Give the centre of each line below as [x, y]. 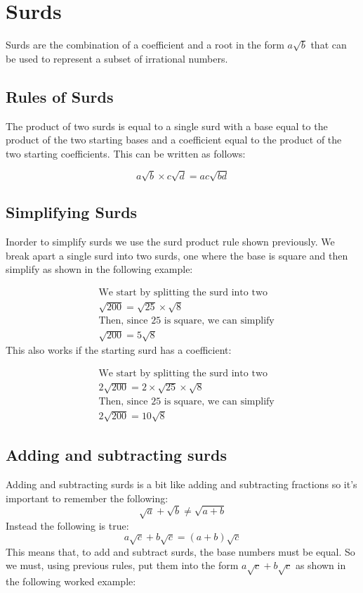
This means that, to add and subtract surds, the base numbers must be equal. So [180, 551]
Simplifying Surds [72, 212]
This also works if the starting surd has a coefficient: [119, 350]
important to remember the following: [87, 498]
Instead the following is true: [67, 525]
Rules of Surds [60, 96]
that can [329, 45]
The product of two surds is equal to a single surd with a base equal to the [167, 126]
